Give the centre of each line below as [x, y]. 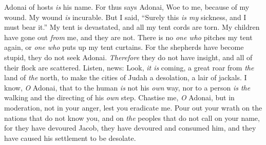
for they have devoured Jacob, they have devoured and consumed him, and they [130, 128]
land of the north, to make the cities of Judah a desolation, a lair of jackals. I [126, 77]
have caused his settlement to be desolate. [70, 138]
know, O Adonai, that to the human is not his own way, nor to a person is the [127, 87]
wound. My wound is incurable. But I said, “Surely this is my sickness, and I [125, 17]
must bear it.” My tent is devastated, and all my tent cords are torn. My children [132, 27]
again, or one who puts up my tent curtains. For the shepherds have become [124, 47]
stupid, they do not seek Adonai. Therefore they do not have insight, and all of [128, 57]
